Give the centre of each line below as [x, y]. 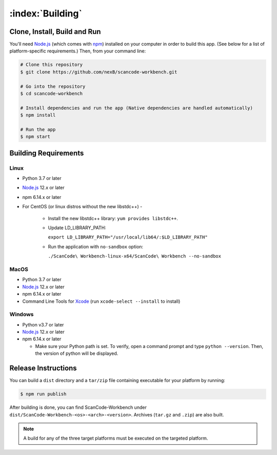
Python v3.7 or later [43, 324]
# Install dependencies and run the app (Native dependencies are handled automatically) [137, 108]
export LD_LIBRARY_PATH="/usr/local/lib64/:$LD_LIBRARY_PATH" [128, 237]
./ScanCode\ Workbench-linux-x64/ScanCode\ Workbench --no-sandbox [135, 256]
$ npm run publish [43, 394]
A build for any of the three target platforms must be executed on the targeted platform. [116, 438]
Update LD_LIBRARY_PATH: [77, 228]
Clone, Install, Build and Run [55, 32]
